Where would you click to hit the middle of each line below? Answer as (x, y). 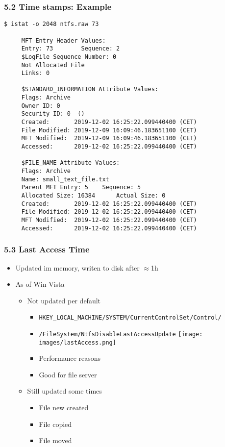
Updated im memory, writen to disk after (77, 267)
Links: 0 (36, 73)
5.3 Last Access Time (47, 249)
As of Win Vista (40, 284)
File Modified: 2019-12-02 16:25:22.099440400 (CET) (109, 212)
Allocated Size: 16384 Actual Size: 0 (93, 196)
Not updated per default (64, 300)
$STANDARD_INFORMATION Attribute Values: (90, 89)
